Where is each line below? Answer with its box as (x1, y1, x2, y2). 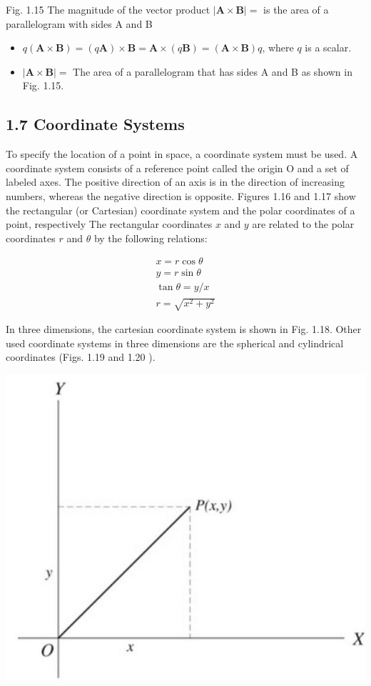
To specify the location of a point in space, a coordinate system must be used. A (6, 146, 358, 161)
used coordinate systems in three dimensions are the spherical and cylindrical (6, 335, 344, 350)
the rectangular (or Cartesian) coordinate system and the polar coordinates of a (6, 202, 355, 217)
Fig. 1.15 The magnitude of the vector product (6, 2, 210, 16)
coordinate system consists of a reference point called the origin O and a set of (6, 160, 349, 175)
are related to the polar (252, 217, 355, 232)
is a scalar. (305, 40, 352, 55)
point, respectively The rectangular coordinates (6, 217, 213, 232)
